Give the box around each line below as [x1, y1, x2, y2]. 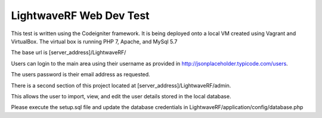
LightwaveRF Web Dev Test [11, 9, 150, 22]
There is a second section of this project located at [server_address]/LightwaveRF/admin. [11, 82, 231, 89]
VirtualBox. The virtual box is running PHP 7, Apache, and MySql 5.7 [11, 38, 178, 45]
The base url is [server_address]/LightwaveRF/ [11, 49, 126, 56]
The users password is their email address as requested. [11, 71, 150, 78]
